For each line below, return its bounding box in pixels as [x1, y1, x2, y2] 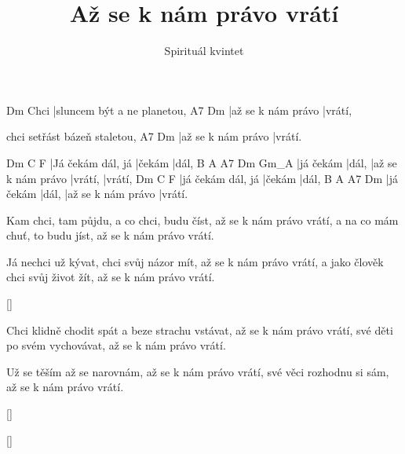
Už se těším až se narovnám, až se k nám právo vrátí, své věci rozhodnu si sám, [6, 363, 389, 379]
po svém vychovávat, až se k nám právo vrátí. [6, 337, 226, 353]
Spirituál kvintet [164, 42, 244, 59]
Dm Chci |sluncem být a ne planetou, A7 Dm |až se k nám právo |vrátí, [6, 101, 352, 118]
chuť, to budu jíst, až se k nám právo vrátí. [6, 227, 214, 243]
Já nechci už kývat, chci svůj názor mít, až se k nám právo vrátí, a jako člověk [6, 253, 384, 269]
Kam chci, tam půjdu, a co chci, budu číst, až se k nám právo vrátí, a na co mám [6, 211, 399, 228]
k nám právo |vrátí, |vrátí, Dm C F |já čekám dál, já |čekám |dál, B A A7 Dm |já [6, 170, 399, 186]
